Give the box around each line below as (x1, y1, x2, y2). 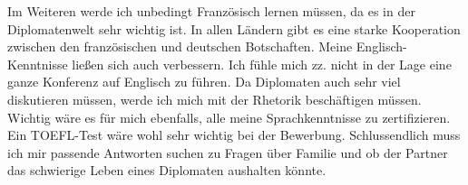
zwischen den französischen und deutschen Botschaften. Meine (7, 37, 353, 56)
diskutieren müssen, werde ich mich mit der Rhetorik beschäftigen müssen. (7, 89, 422, 108)
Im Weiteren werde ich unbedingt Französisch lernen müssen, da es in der (7, 2, 415, 20)
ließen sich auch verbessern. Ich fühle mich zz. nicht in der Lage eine (72, 54, 452, 73)
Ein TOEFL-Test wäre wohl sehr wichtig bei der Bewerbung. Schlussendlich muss (7, 125, 461, 144)
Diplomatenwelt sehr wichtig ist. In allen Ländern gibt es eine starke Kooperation (7, 19, 461, 38)
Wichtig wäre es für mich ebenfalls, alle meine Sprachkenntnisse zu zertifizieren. (7, 107, 451, 126)
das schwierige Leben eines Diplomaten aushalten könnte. (7, 161, 327, 180)
